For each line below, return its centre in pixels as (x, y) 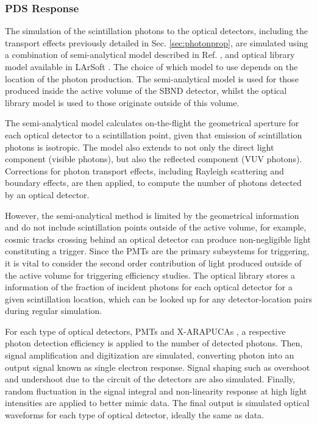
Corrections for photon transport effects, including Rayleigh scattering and (144, 170)
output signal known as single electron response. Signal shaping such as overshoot (158, 367)
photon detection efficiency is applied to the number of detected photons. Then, (154, 343)
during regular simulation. (54, 311)
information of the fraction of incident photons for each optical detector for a (149, 287)
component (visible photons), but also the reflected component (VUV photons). (154, 159)
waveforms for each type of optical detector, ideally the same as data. (134, 415)
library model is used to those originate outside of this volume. (122, 102)
